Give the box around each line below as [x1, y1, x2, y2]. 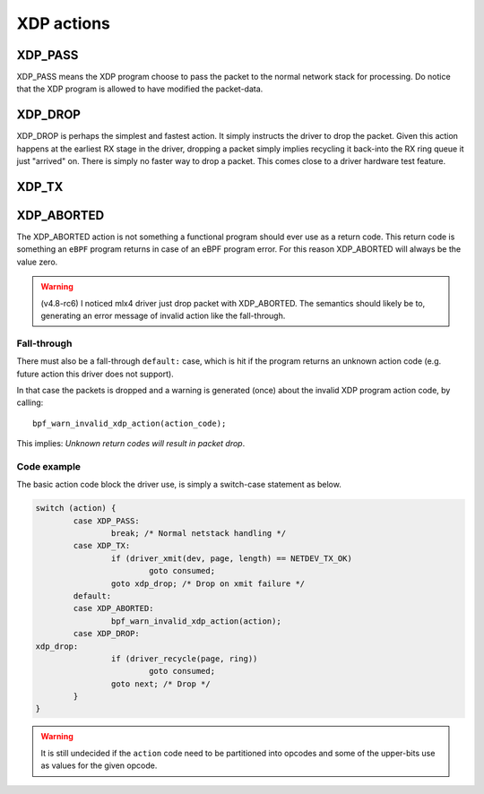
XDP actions [16, 13, 111, 33]
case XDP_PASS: [73, 515, 141, 526]
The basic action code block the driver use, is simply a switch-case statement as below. [16, 479, 342, 490]
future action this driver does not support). [16, 368, 174, 379]
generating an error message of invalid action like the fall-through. [40, 310, 286, 322]
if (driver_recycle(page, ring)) [110, 653, 258, 663]
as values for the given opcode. [40, 760, 158, 771]
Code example [16, 460, 81, 472]
